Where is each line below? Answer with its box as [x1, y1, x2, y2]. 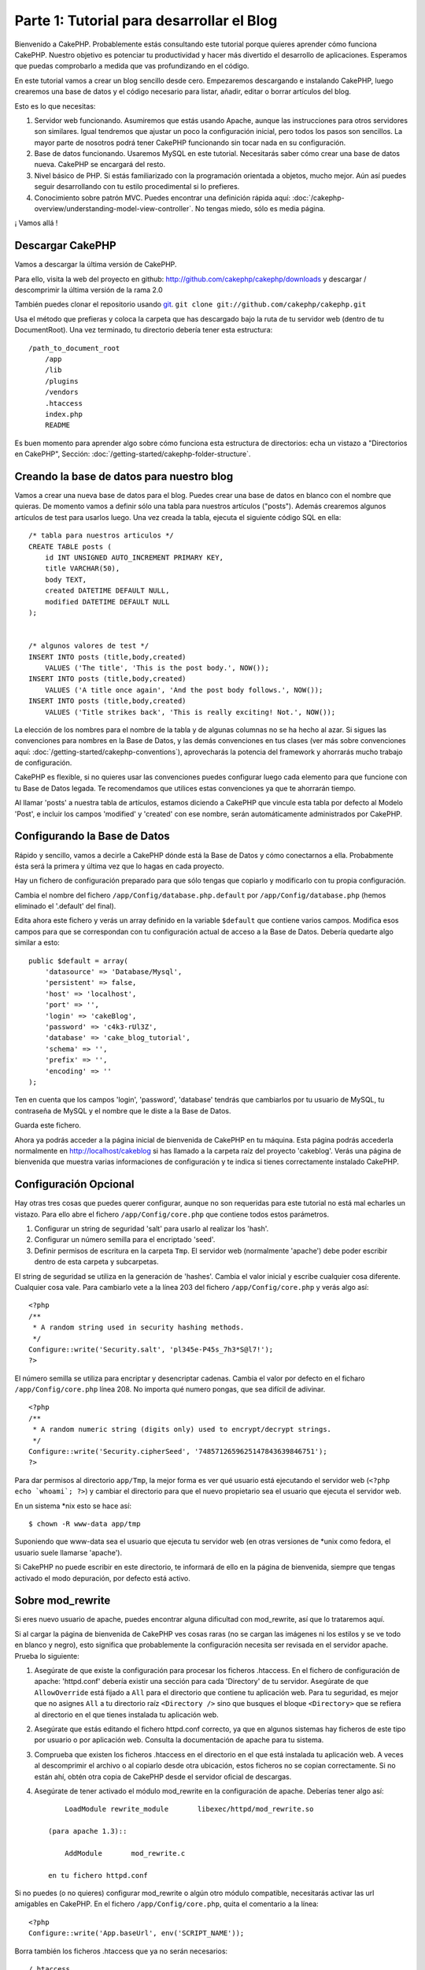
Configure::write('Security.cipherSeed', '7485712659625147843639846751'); [28, 1447, 327, 1456]
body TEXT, [44, 575, 87, 584]
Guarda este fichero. [14, 1121, 82, 1130]
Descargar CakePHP [14, 239, 117, 252]
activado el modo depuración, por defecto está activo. [14, 1573, 190, 1583]
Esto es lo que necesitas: [14, 101, 96, 110]
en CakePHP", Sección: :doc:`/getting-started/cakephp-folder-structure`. [14, 449, 251, 459]
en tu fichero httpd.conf [48, 1871, 149, 1879]
